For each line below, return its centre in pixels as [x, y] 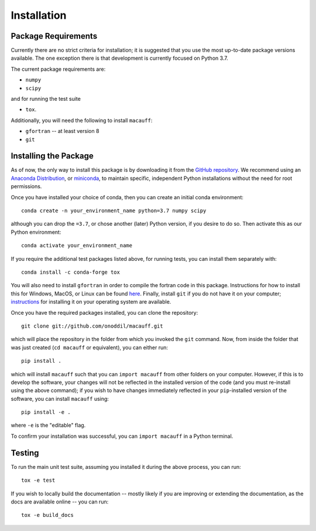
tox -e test [38, 480]
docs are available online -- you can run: [60, 502]
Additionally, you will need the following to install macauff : [82, 120]
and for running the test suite [46, 99]
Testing [25, 453]
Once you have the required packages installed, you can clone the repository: [104, 312]
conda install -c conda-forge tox [71, 272]
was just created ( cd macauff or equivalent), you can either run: [90, 347]
